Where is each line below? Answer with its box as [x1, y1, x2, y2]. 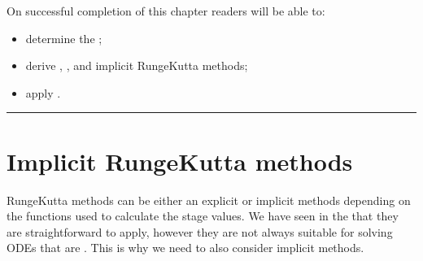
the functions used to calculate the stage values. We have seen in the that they [7, 207, 399, 224]
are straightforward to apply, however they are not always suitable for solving [7, 223, 393, 240]
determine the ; [25, 29, 102, 46]
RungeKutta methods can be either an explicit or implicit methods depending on [7, 191, 411, 208]
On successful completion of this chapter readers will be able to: [7, 2, 325, 19]
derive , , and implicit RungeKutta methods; [25, 57, 248, 74]
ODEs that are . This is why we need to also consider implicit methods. [7, 239, 364, 256]
